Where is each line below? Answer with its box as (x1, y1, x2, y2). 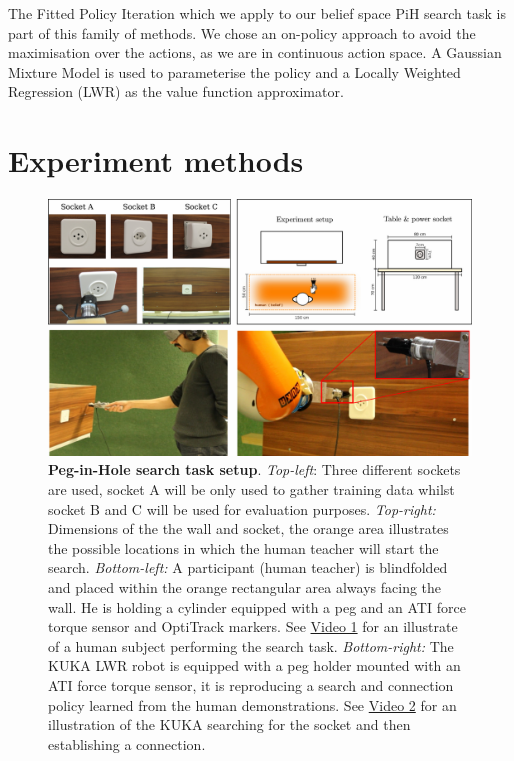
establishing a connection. (48, 733, 206, 754)
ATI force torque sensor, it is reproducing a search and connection (48, 674, 454, 695)
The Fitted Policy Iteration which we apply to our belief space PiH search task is (8, 3, 506, 23)
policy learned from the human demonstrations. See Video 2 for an (48, 694, 457, 715)
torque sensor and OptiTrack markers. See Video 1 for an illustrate (48, 616, 458, 637)
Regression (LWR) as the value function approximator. (8, 81, 344, 102)
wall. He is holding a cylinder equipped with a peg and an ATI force (48, 596, 466, 617)
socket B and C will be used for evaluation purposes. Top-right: (48, 498, 436, 519)
